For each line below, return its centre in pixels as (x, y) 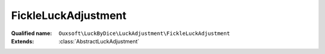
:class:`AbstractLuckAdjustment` (99, 41)
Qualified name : (32, 33)
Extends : (23, 41)
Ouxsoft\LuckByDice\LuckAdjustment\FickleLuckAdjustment (144, 33)
